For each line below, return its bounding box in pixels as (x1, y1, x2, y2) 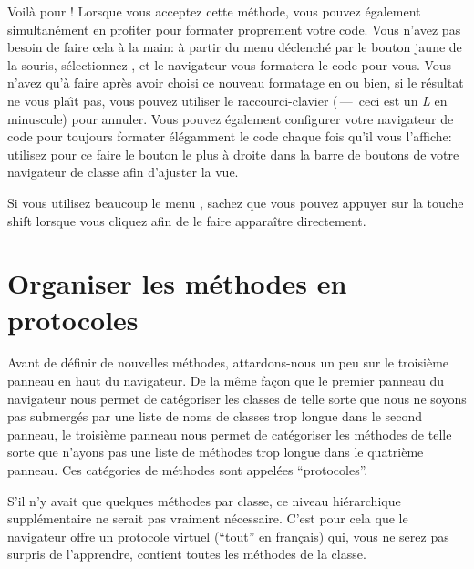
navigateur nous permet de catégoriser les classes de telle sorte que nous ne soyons (7, 388, 467, 408)
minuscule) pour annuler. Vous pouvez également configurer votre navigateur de (7, 109, 454, 128)
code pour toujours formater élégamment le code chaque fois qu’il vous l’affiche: (7, 127, 452, 146)
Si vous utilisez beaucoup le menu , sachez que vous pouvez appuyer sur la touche (7, 192, 464, 212)
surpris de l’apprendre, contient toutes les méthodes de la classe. (7, 544, 366, 564)
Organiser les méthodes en (7, 264, 347, 302)
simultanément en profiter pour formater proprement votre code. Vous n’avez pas (7, 19, 461, 38)
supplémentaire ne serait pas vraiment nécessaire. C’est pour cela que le (7, 509, 408, 528)
